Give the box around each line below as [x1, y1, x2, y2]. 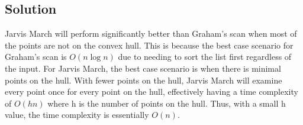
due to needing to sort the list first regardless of [118, 50, 292, 63]
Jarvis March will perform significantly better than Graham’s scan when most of [5, 27, 297, 40]
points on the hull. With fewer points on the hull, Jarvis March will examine [5, 73, 282, 86]
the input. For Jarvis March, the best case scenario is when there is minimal [5, 62, 281, 74]
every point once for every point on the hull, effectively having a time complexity [5, 85, 298, 98]
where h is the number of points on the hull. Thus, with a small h [47, 97, 286, 109]
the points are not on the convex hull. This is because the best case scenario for [5, 39, 294, 51]
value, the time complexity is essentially [5, 108, 149, 121]
